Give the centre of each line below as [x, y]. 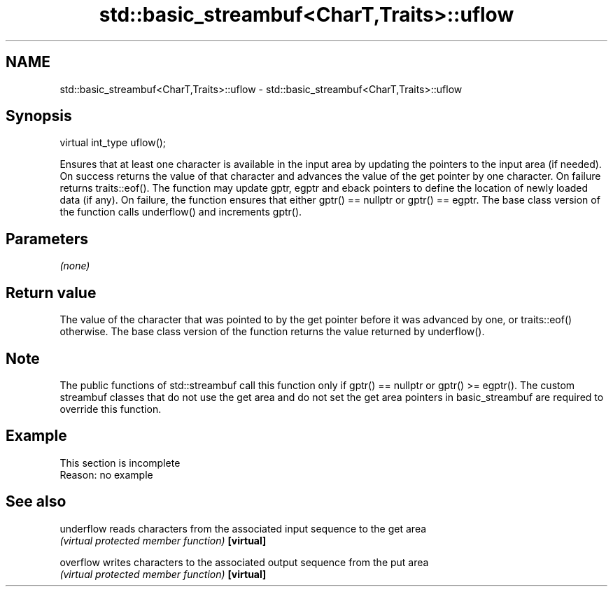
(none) [75, 266]
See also [36, 502]
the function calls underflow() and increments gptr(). [181, 212]
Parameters [47, 239]
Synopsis [39, 116]
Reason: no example [106, 474]
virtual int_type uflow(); [113, 143]
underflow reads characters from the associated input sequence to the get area [243, 528]
